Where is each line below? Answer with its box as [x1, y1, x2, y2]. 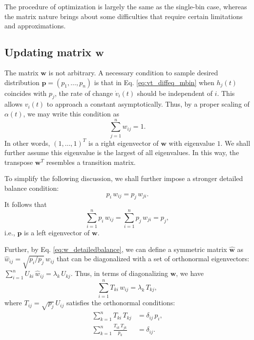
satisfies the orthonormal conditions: [66, 297, 175, 308]
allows [4, 99, 23, 109]
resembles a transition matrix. [46, 157, 136, 167]
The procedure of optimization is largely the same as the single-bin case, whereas [4, 1, 247, 11]
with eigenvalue [169, 137, 215, 148]
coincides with [4, 88, 47, 98]
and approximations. [4, 21, 66, 31]
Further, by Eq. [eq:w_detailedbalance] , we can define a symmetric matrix [4, 244, 227, 254]
